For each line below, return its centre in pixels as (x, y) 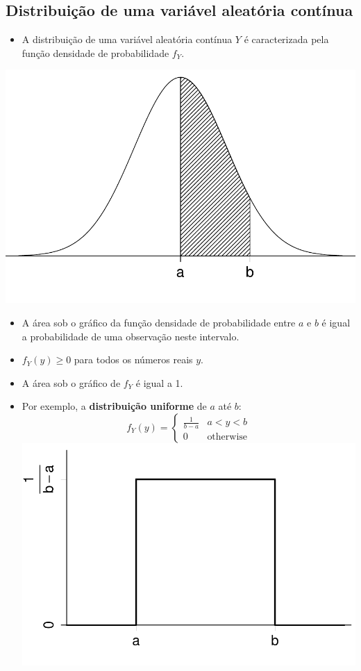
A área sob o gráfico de (71, 382)
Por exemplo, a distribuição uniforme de (114, 406)
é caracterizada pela (286, 39)
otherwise (227, 437)
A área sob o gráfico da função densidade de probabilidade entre (159, 322)
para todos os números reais (133, 359)
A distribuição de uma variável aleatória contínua (127, 39)
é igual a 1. (159, 382)
